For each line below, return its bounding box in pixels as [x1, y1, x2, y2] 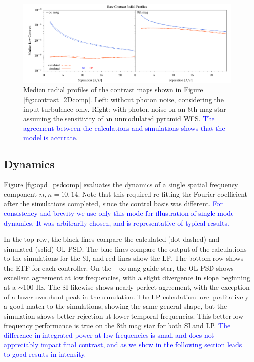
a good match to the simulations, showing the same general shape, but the [4, 301, 227, 311]
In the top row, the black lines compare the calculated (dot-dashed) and [4, 234, 220, 244]
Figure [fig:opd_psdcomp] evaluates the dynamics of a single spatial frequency [4, 179, 238, 190]
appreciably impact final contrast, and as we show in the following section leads [4, 339, 242, 349]
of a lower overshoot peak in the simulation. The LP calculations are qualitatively [4, 291, 249, 301]
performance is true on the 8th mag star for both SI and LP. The [35, 320, 231, 330]
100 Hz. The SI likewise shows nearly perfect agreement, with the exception [23, 282, 250, 292]
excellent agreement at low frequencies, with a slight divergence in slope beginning [4, 272, 250, 282]
